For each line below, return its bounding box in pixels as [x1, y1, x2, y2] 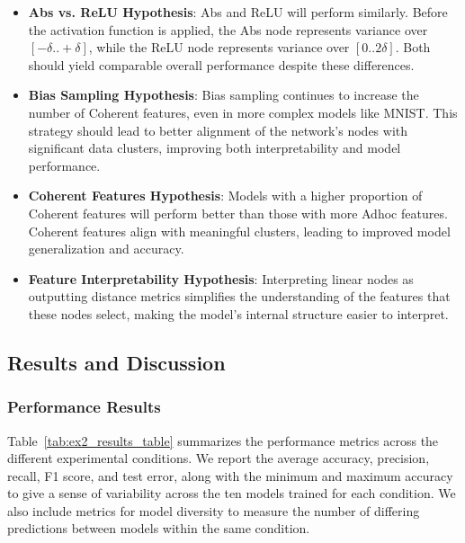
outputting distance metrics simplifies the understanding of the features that [28, 287, 451, 306]
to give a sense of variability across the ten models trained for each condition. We [7, 484, 456, 503]
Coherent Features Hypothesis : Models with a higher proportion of [28, 186, 423, 205]
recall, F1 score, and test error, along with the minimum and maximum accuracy [7, 466, 453, 485]
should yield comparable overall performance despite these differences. [28, 55, 415, 74]
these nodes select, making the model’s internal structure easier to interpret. [28, 304, 449, 323]
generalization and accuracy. [28, 239, 184, 258]
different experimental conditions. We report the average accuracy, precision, [7, 449, 430, 467]
